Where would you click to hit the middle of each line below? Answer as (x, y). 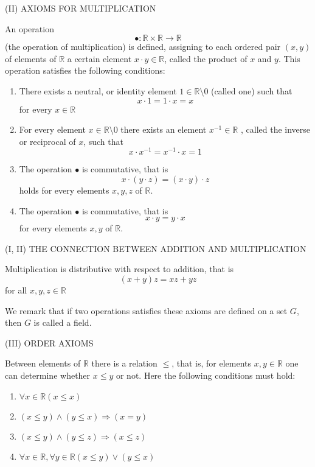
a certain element (99, 58)
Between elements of (43, 363)
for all (16, 290)
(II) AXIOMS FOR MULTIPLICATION (81, 8)
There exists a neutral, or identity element (98, 90)
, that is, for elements (211, 363)
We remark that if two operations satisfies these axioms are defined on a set (146, 310)
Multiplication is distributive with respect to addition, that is (119, 269)
